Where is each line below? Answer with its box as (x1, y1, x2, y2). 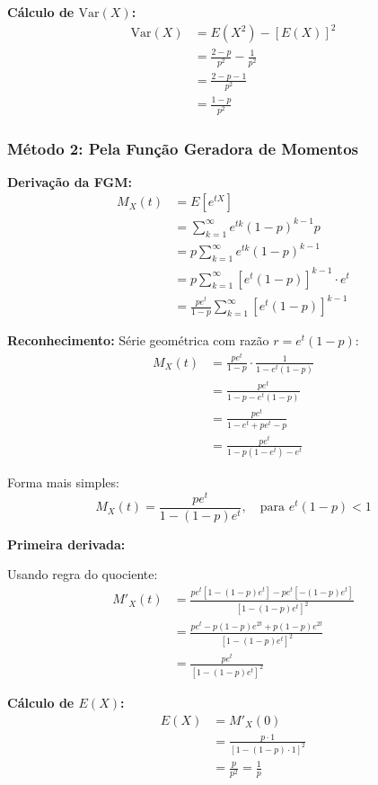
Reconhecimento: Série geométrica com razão (7, 331, 269, 350)
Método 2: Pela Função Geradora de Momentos (7, 137, 359, 159)
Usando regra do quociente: (7, 565, 158, 584)
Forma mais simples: (7, 473, 119, 492)
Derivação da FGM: (7, 172, 132, 191)
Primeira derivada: (7, 534, 126, 553)
